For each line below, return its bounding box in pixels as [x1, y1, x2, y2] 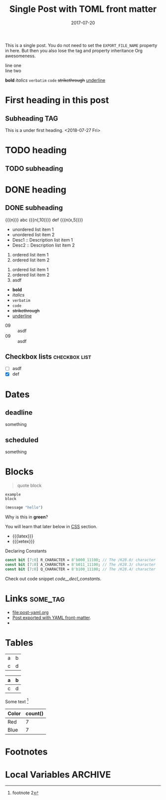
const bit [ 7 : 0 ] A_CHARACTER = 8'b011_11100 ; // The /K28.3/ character [5, 562, 156, 567]
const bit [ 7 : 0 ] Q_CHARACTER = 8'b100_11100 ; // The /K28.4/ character [5, 567, 156, 572]
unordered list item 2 [12, 231, 55, 238]
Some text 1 [5, 698, 29, 705]
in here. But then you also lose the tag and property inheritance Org [5, 47, 143, 53]
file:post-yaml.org [12, 609, 49, 615]
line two [5, 68, 21, 74]
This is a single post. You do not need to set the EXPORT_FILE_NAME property [5, 42, 158, 48]
